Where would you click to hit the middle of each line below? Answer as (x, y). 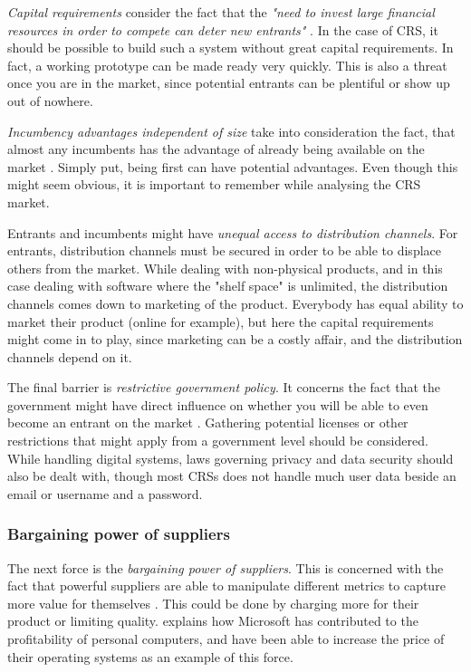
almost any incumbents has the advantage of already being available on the (216, 149)
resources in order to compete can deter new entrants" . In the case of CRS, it (223, 29)
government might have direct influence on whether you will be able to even (218, 404)
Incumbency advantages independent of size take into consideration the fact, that (231, 131)
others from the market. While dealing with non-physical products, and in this (225, 268)
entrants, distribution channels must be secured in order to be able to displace (224, 250)
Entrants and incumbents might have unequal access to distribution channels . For (233, 232)
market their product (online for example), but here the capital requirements (221, 321)
